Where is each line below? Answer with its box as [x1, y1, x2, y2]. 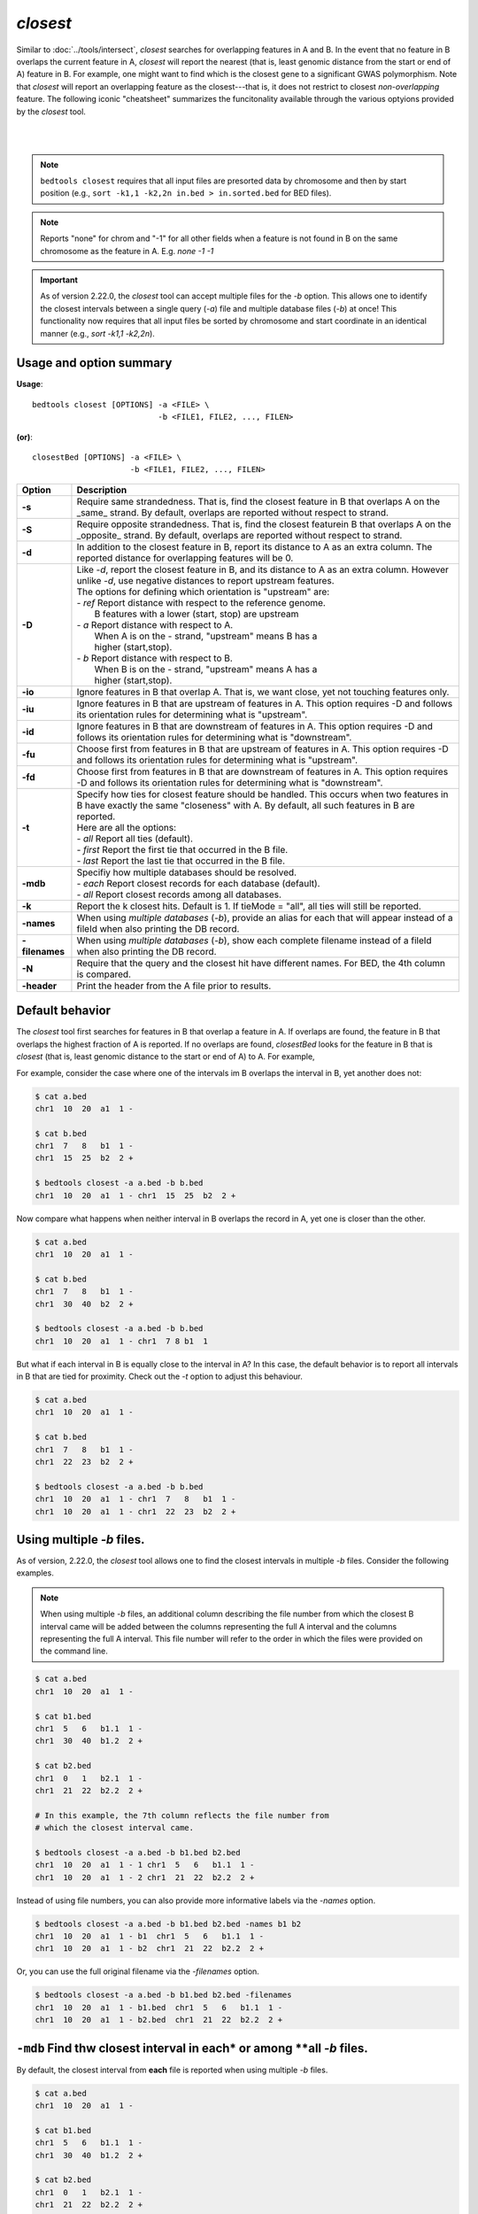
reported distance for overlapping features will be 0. [76, 552, 294, 564]
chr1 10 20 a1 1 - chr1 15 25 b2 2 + [35, 1190, 236, 1200]
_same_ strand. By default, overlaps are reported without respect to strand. [76, 506, 389, 518]
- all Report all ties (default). [76, 832, 194, 845]
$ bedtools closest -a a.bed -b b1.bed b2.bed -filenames [35, 1990, 292, 2001]
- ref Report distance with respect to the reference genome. [76, 596, 327, 608]
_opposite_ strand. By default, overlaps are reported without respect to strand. [76, 529, 403, 541]
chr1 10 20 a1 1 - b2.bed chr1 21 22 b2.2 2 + [35, 2015, 283, 2025]
